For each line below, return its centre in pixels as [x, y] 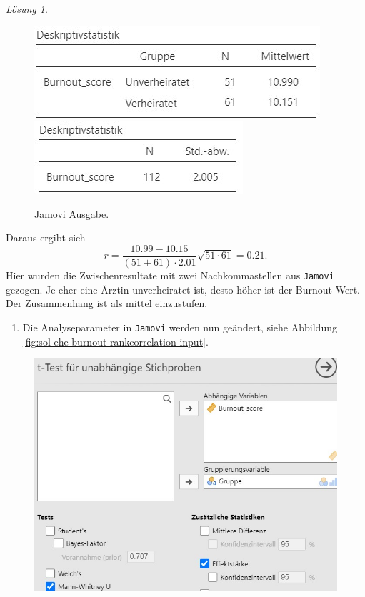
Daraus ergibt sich [46, 237]
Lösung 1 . [27, 9]
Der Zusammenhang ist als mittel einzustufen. [107, 303]
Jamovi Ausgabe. [72, 213]
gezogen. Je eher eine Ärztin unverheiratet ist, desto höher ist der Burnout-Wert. [183, 289]
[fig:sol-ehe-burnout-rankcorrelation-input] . [115, 341]
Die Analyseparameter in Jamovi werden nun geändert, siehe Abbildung [180, 327]
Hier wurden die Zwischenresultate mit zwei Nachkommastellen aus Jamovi [170, 275]
